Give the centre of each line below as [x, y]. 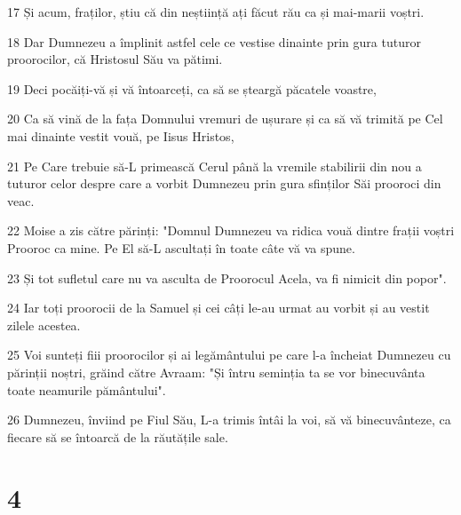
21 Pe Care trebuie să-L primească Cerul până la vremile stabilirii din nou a [215, 166]
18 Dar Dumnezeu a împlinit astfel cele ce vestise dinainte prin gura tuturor [214, 41]
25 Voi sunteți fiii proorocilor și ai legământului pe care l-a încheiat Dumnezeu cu [229, 355]
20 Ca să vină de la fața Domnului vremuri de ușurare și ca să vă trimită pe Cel [225, 119]
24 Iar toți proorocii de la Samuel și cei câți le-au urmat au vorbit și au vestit [219, 308]
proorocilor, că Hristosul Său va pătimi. [115, 59]
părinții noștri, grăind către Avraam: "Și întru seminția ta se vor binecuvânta [216, 372]
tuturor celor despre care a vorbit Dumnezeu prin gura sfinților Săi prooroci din [224, 183]
